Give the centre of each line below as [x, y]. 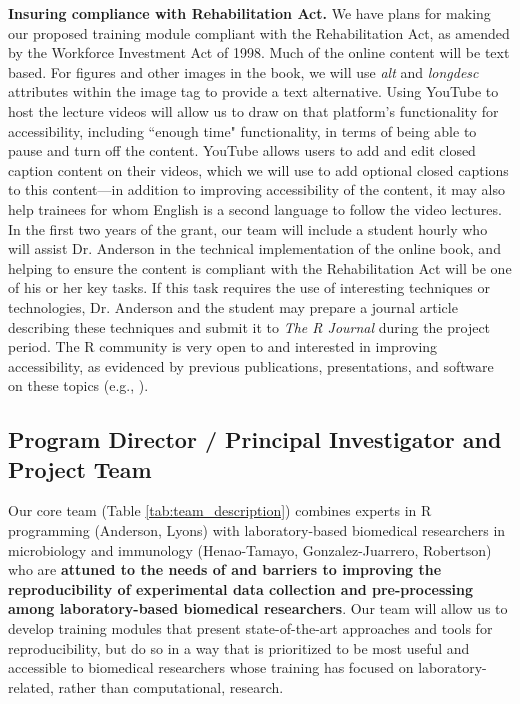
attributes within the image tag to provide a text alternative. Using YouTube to [253, 91]
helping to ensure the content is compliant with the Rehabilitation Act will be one [260, 267]
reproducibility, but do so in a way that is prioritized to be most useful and [239, 647]
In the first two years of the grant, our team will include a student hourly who [248, 228]
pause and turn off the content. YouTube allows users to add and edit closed [242, 150]
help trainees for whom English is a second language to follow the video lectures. [255, 208]
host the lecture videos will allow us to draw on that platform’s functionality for [253, 110]
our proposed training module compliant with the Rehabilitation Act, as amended [259, 32]
